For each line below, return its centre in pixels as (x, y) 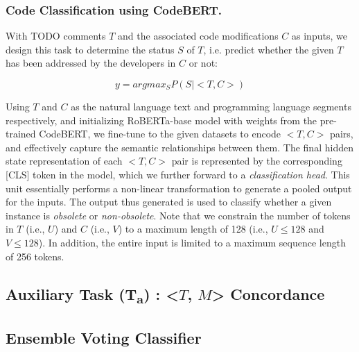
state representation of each (64, 161)
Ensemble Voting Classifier (104, 337)
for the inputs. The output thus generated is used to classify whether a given (169, 202)
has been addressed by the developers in (91, 63)
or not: (203, 63)
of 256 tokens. (35, 256)
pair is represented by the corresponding (257, 161)
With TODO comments (56, 36)
